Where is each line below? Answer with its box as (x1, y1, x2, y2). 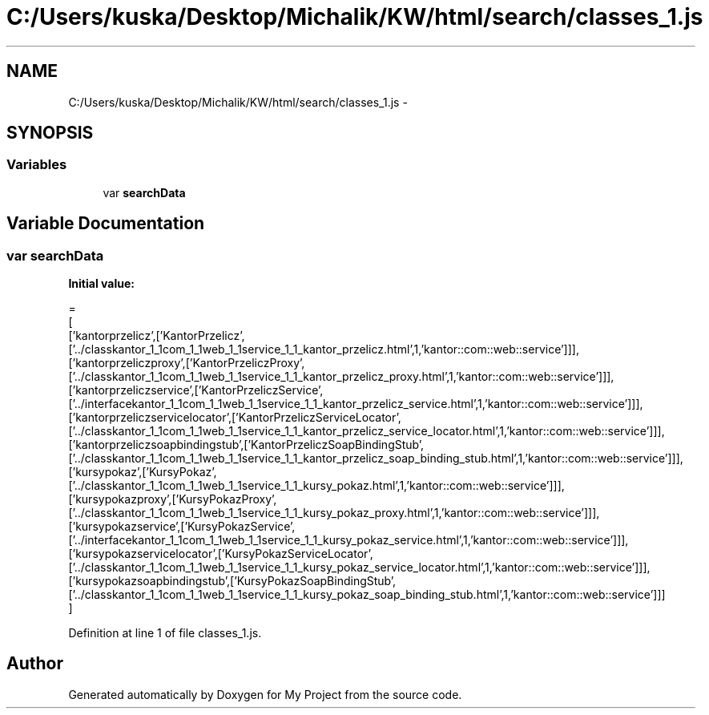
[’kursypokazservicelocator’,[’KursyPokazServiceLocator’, (68, 547, 373, 561)
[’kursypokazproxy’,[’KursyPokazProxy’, (68, 492, 277, 507)
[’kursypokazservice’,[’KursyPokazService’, (68, 519, 296, 534)
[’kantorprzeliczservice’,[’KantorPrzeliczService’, (68, 383, 324, 398)
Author (6, 653, 63, 674)
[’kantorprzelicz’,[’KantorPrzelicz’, (68, 329, 245, 343)
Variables (6, 156, 67, 173)
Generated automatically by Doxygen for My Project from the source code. (68, 687, 462, 701)
